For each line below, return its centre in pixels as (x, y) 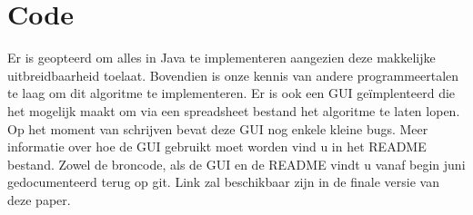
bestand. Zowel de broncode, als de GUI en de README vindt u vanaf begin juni (236, 164)
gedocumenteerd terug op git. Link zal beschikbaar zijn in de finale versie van (223, 182)
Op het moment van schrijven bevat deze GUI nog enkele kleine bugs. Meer (218, 128)
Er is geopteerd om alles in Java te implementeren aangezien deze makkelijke (221, 58)
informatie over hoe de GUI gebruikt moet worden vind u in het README (217, 147)
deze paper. (39, 199)
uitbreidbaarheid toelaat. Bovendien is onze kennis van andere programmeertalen (233, 75)
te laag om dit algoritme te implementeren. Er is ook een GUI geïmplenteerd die (231, 93)
